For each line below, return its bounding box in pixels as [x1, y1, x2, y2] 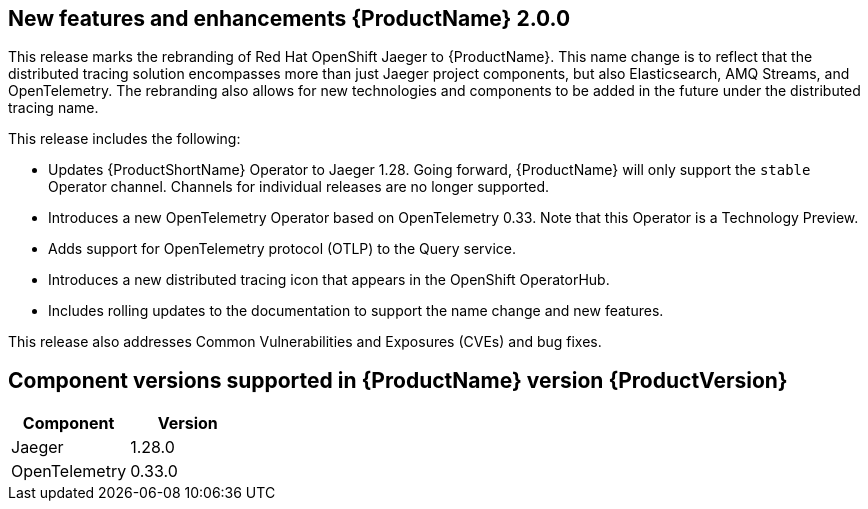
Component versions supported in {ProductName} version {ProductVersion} [8, 367, 788, 393]
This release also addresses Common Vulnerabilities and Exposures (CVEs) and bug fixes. [8, 333, 602, 351]
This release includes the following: [8, 130, 241, 148]
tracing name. [8, 99, 99, 117]
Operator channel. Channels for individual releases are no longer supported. [48, 178, 550, 196]
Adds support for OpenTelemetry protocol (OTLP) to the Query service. [48, 240, 516, 258]
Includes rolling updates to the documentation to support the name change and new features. [48, 302, 664, 320]
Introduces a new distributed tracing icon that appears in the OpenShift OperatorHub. [48, 271, 610, 289]
